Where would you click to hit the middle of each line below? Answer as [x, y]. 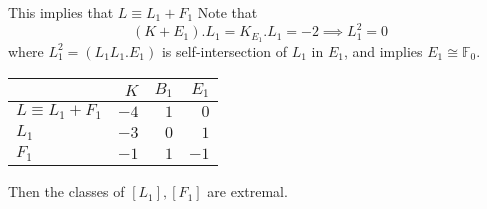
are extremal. [247, 191]
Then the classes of [66, 191]
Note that [227, 12]
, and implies [383, 50]
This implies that [61, 12]
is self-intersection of [224, 50]
